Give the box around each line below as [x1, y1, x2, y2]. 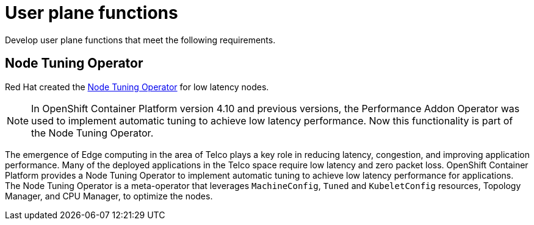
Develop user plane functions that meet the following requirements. [5, 34, 276, 45]
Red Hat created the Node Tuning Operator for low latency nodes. [5, 81, 269, 92]
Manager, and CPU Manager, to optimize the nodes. [5, 190, 213, 201]
